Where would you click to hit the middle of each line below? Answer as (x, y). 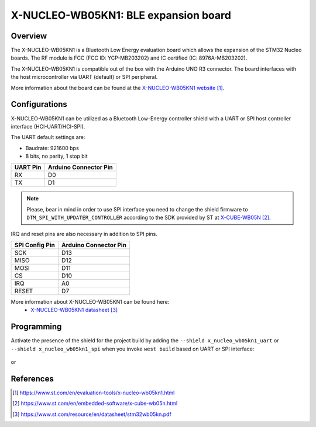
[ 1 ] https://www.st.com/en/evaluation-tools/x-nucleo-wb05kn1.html (94, 393)
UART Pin (28, 168)
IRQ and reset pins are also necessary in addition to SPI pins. (84, 234)
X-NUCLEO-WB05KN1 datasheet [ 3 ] (74, 310)
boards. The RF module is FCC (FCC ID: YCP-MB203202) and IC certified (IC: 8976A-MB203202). (129, 58)
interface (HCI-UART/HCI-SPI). (48, 126)
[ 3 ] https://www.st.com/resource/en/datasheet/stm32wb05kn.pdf (92, 414)
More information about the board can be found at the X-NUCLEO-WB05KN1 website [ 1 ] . (118, 88)
